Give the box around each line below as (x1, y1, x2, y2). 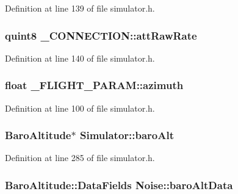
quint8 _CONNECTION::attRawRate (5, 27, 197, 43)
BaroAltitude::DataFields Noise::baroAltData (5, 177, 233, 192)
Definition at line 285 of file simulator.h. (5, 151, 155, 164)
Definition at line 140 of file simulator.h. (5, 51, 155, 64)
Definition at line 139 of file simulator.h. (5, 2, 155, 14)
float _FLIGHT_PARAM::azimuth (5, 77, 184, 93)
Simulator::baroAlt (79, 128, 175, 143)
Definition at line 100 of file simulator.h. (5, 101, 155, 114)
